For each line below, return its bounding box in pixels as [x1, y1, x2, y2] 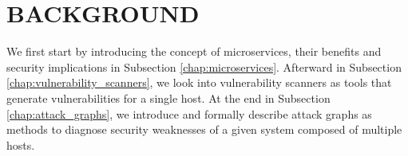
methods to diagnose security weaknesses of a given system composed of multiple [6, 121, 402, 138]
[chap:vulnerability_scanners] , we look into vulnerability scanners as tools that [6, 74, 392, 91]
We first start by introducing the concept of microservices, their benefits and [6, 43, 382, 60]
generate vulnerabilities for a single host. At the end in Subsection [6, 89, 331, 106]
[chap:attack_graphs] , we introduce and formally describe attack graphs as [6, 105, 372, 122]
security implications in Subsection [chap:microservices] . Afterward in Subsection [6, 58, 402, 75]
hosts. [6, 136, 35, 153]
